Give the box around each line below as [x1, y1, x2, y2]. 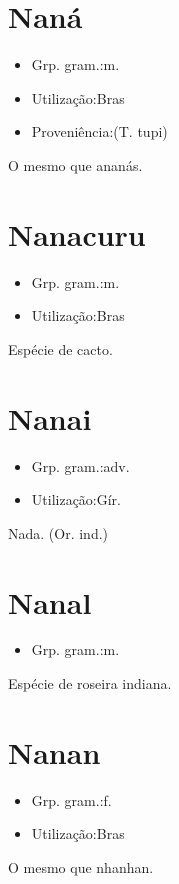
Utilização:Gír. [31, 489, 122, 510]
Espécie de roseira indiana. [8, 673, 172, 694]
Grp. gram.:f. [31, 789, 112, 810]
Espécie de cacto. [8, 338, 113, 359]
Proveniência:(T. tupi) [31, 121, 168, 142]
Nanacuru [8, 213, 146, 254]
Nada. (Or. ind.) [8, 522, 109, 543]
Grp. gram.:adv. [31, 455, 130, 476]
